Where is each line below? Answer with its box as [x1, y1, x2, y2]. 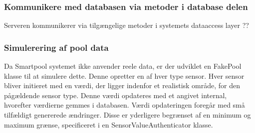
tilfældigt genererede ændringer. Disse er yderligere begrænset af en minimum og [4, 110, 251, 120]
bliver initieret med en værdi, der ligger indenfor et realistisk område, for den [4, 80, 241, 91]
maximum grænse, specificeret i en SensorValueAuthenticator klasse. [4, 119, 213, 130]
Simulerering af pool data [4, 41, 109, 53]
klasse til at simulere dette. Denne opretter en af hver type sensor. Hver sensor [4, 70, 245, 81]
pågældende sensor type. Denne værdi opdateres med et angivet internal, [4, 90, 227, 100]
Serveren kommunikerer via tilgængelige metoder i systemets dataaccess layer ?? [4, 20, 249, 30]
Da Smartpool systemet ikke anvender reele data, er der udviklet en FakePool [4, 61, 242, 71]
